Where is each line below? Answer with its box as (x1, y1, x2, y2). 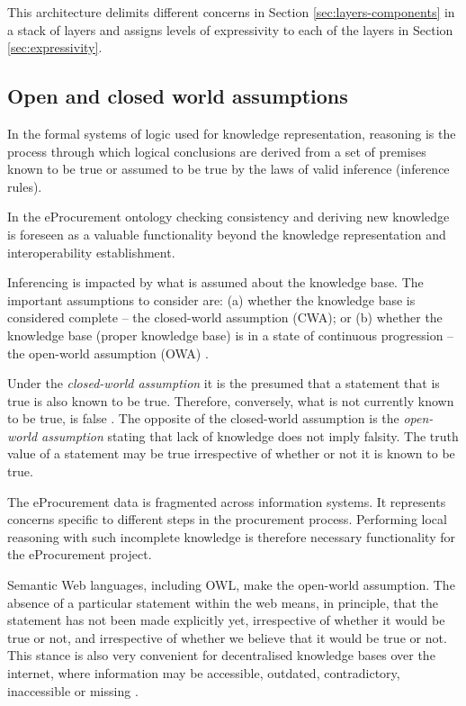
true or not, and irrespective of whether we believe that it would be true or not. (7, 628, 447, 647)
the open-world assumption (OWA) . (7, 343, 209, 362)
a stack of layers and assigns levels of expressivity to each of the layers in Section (7, 20, 453, 39)
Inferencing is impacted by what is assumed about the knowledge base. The (7, 273, 424, 292)
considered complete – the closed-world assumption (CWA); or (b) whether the (7, 308, 443, 327)
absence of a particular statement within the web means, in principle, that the (7, 593, 439, 611)
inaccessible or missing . (7, 681, 139, 700)
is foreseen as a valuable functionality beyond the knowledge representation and (7, 224, 446, 243)
